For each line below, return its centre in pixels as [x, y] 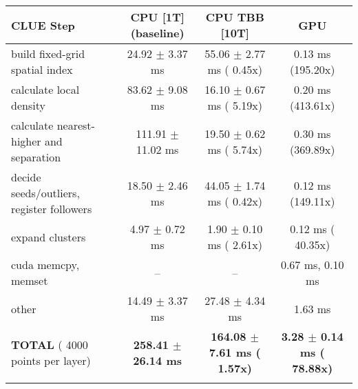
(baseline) [157, 33]
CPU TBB [235, 17]
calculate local [45, 89]
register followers [52, 209]
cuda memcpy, [45, 265]
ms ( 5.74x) [235, 149]
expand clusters [49, 237]
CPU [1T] [157, 17]
